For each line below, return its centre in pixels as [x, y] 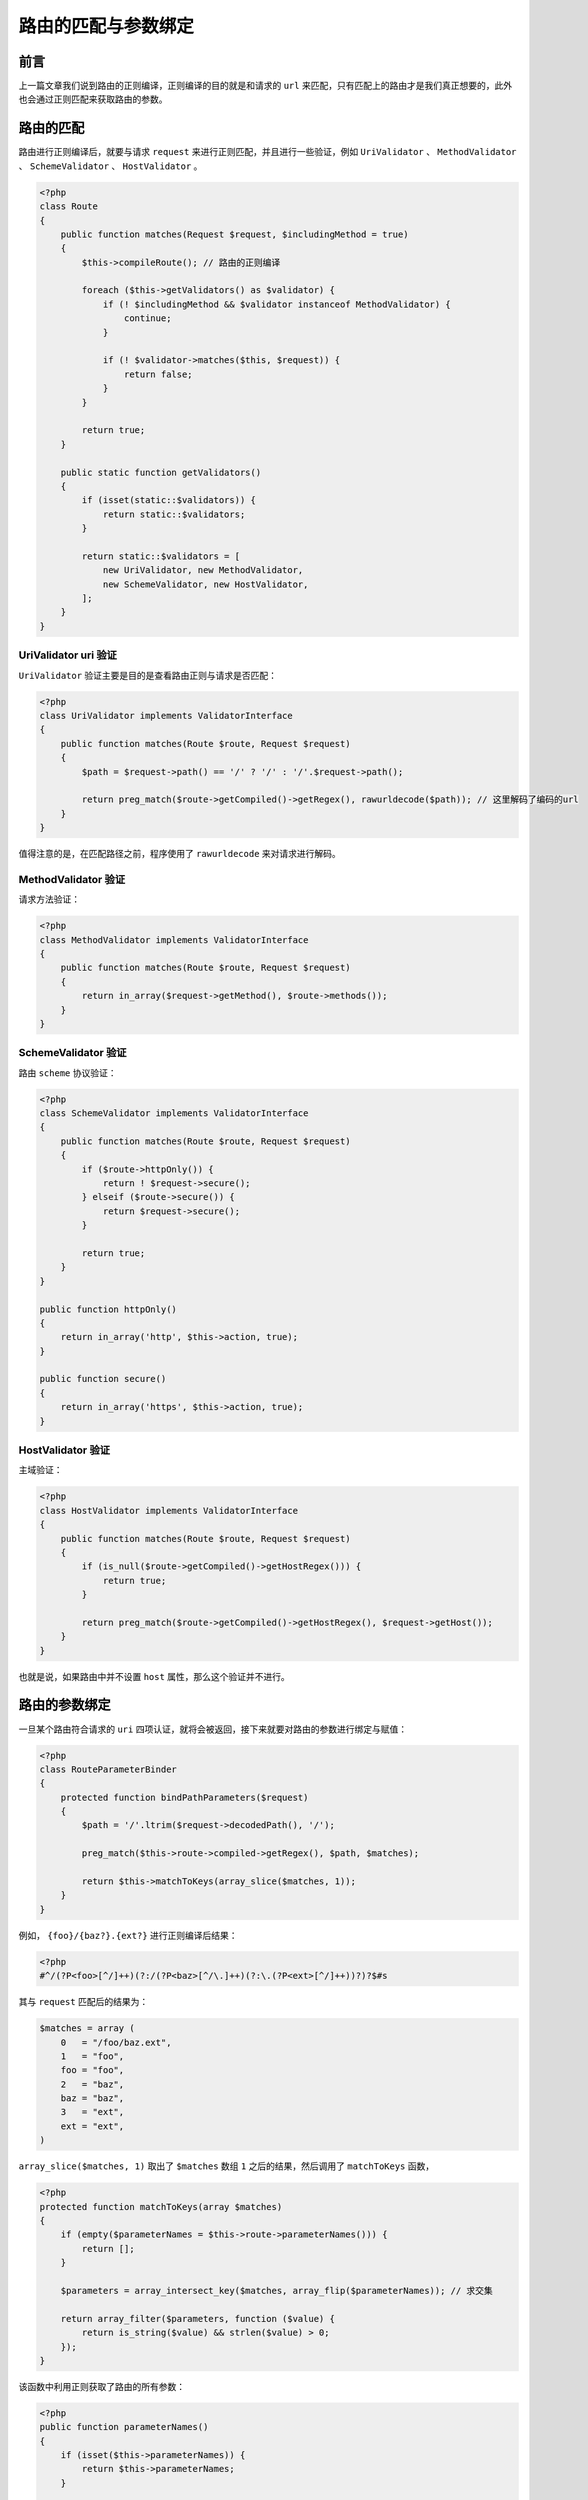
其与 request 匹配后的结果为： [83, 2002]
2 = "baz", [92, 2084]
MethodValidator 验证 [72, 879]
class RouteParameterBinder [108, 1769]
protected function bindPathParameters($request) [184, 1797]
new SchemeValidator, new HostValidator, [205, 584]
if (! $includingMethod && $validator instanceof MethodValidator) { [277, 304]
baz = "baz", [92, 2098]
